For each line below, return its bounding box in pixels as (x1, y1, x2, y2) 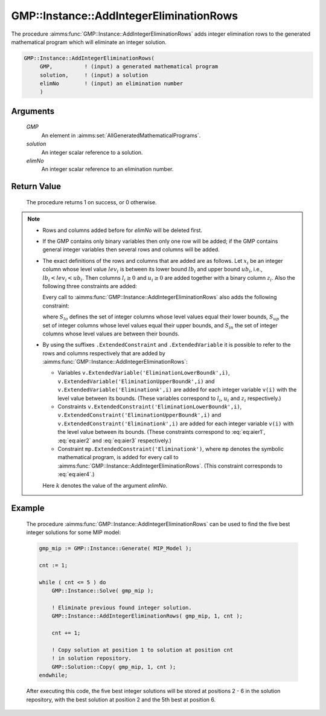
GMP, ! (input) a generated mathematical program (39, 63, 219, 70)
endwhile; (39, 672, 68, 679)
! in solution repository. (51, 655, 132, 662)
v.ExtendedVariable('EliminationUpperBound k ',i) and (57, 378, 215, 385)
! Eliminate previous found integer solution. (51, 604, 193, 611)
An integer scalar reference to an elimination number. (41, 166, 174, 173)
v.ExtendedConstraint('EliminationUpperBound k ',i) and (57, 411, 222, 419)
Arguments (11, 106, 55, 116)
